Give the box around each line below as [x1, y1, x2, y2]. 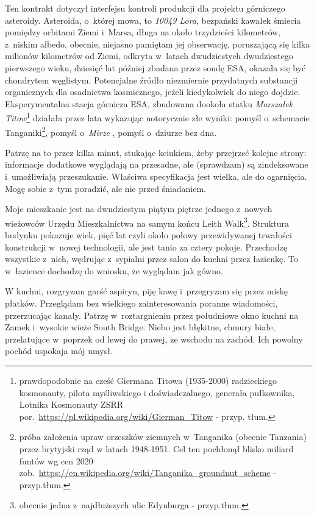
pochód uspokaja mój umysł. [5, 344, 113, 357]
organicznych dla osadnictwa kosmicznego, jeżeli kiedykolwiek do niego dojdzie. [5, 85, 301, 98]
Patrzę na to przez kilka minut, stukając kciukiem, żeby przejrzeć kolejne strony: [5, 146, 307, 158]
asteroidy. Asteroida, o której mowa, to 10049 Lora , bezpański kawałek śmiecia [5, 13, 301, 26]
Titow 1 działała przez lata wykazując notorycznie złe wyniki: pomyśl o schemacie [5, 110, 310, 124]
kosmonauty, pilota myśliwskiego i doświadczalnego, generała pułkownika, [19, 386, 295, 399]
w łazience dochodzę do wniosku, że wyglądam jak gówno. [5, 264, 223, 277]
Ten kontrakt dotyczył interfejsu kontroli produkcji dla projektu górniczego [5, 2, 285, 14]
